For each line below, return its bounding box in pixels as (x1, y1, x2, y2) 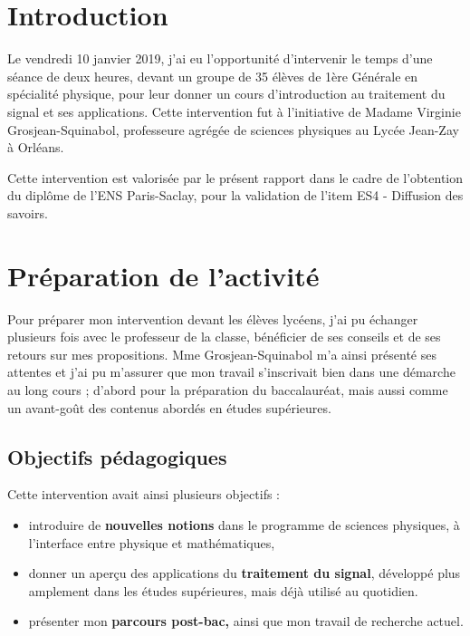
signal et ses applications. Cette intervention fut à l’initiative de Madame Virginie (7, 101, 461, 120)
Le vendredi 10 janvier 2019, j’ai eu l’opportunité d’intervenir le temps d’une (7, 49, 433, 68)
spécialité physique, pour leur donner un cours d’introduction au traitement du (7, 84, 446, 103)
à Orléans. (7, 138, 64, 157)
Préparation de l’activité (7, 256, 320, 294)
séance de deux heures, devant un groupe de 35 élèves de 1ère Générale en (7, 66, 418, 85)
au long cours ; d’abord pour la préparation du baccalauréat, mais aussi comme (7, 380, 448, 399)
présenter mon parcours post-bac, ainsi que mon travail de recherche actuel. (28, 612, 464, 631)
